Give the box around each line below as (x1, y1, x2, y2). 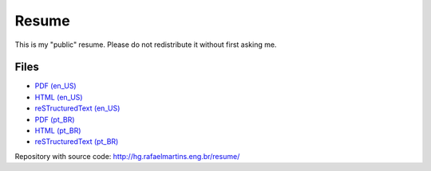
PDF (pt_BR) (34, 115, 75, 124)
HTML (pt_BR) (34, 126, 81, 135)
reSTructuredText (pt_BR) (34, 137, 119, 146)
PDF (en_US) (34, 81, 77, 91)
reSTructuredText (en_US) (34, 103, 121, 113)
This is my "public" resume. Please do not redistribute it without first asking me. (14, 40, 277, 49)
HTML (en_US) (34, 92, 83, 102)
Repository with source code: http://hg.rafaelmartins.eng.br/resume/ (14, 151, 240, 161)
